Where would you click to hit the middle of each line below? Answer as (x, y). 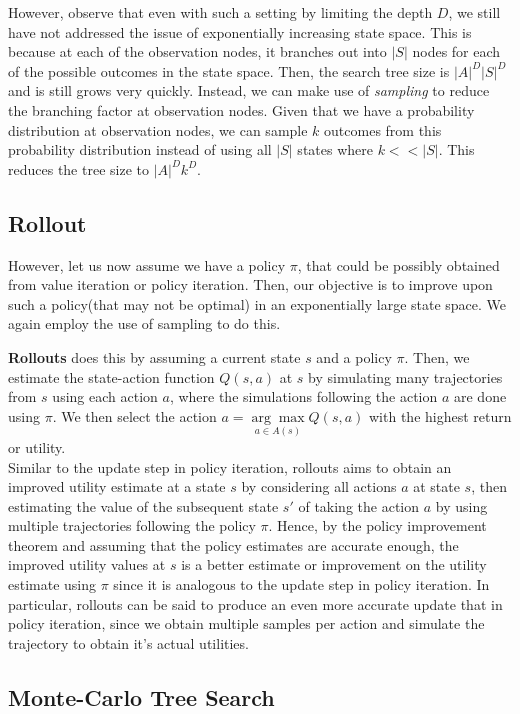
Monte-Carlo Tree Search (141, 696)
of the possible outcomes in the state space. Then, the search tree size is (229, 70)
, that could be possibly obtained (398, 264)
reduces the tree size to (78, 168)
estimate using (52, 584)
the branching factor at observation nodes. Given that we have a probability (241, 109)
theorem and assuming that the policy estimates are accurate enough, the (233, 544)
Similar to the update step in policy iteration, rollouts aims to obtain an (230, 466)
